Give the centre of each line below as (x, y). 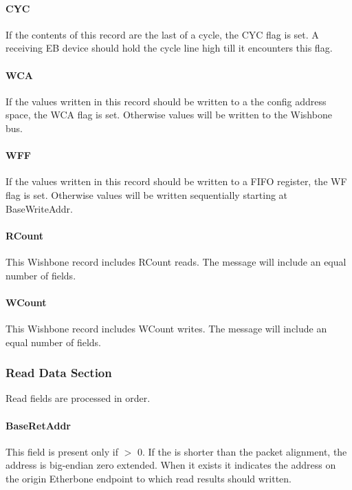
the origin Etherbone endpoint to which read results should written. (149, 478)
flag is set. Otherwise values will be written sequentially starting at (147, 194)
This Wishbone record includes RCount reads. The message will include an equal (176, 261)
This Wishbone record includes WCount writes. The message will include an (166, 328)
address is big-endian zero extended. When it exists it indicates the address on (171, 465)
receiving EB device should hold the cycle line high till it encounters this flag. (169, 48)
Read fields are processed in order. (78, 398)
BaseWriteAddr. (39, 208)
